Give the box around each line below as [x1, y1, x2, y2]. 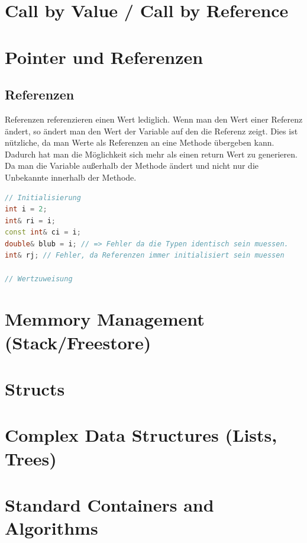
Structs [5, 377, 65, 401]
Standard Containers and [5, 492, 214, 516]
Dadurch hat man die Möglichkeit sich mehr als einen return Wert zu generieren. [5, 147, 298, 160]
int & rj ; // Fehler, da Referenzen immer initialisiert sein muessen [5, 251, 285, 260]
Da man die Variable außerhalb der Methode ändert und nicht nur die [5, 159, 259, 172]
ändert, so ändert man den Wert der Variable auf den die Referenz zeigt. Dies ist [5, 124, 298, 137]
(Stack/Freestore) [5, 330, 151, 354]
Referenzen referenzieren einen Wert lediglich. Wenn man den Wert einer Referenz [5, 113, 303, 125]
